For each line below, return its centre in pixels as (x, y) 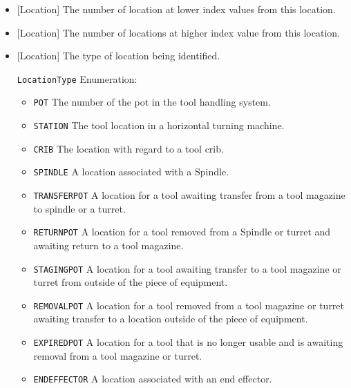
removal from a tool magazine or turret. (118, 355)
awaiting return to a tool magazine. (108, 245)
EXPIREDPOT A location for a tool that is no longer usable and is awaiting (188, 342)
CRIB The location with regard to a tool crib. (129, 148)
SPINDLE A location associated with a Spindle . (131, 172)
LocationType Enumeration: (77, 78)
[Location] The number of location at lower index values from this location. (176, 9)
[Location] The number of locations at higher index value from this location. (178, 32)
